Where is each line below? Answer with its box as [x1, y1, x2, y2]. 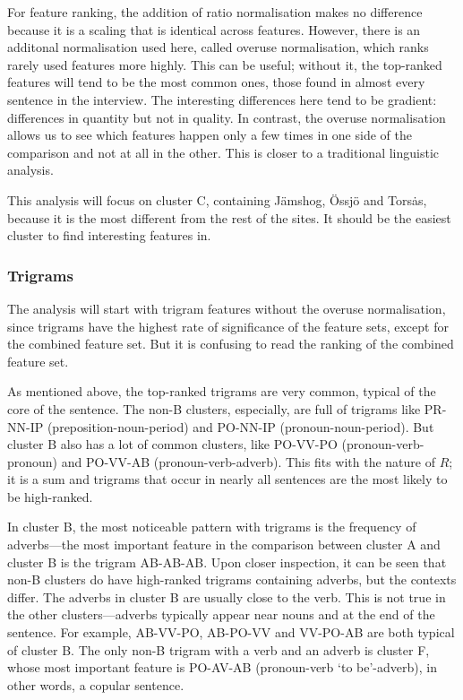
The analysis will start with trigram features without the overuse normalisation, [7, 298, 446, 317]
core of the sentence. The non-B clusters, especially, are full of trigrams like [7, 399, 421, 418]
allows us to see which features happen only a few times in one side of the [7, 125, 412, 144]
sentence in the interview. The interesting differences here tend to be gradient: [7, 90, 437, 108]
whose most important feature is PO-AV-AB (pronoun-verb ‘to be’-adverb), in [7, 658, 437, 677]
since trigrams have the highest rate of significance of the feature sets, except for [7, 316, 449, 335]
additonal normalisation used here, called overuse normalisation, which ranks [7, 38, 429, 56]
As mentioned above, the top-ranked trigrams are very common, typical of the [7, 382, 436, 401]
